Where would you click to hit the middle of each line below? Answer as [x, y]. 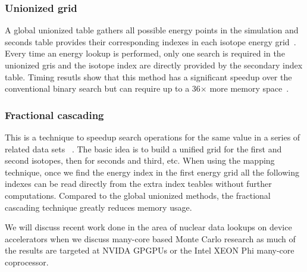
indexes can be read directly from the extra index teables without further [138, 184]
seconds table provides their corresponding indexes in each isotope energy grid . [151, 41]
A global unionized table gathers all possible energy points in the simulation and [152, 30]
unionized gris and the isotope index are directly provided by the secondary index [154, 65]
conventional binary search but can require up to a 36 [103, 88]
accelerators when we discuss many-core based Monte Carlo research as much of [150, 238]
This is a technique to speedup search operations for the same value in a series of [153, 137]
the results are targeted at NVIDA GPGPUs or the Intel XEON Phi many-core [150, 250]
